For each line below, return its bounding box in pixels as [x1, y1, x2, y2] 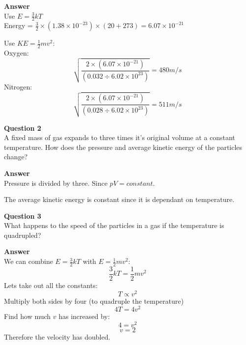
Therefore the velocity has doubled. [4, 331, 110, 342]
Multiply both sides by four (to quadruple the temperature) [4, 295, 184, 306]
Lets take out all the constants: [4, 280, 98, 290]
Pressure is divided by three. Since [4, 177, 108, 188]
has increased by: [58, 311, 110, 321]
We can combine [4, 256, 53, 266]
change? [4, 151, 28, 162]
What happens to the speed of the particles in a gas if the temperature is [4, 220, 224, 230]
